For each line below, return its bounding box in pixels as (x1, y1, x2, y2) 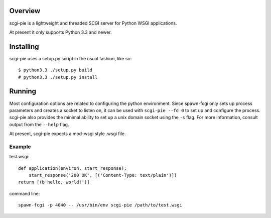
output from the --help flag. (9, 121, 69, 128)
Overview (9, 7, 41, 15)
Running (9, 87, 37, 95)
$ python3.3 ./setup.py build (18, 67, 93, 73)
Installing (9, 42, 40, 51)
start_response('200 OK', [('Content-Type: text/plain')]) (28, 172, 177, 178)
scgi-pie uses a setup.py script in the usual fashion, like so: (9, 55, 132, 61)
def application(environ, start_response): (18, 165, 127, 171)
